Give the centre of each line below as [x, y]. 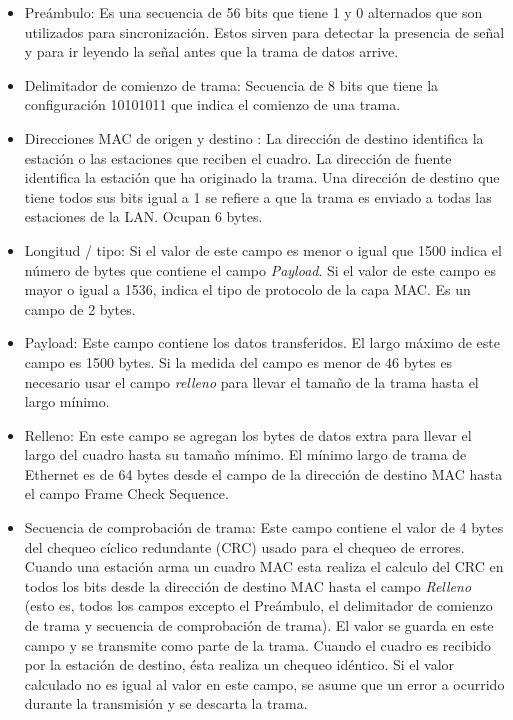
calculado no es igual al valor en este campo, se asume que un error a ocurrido [264, 683]
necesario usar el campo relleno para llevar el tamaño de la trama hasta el [251, 381]
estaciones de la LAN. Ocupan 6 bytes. [143, 216]
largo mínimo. [67, 401]
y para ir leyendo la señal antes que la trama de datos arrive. [211, 51]
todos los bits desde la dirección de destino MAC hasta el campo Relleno [248, 585]
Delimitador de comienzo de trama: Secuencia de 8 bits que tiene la [231, 84]
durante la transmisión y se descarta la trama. [166, 703]
